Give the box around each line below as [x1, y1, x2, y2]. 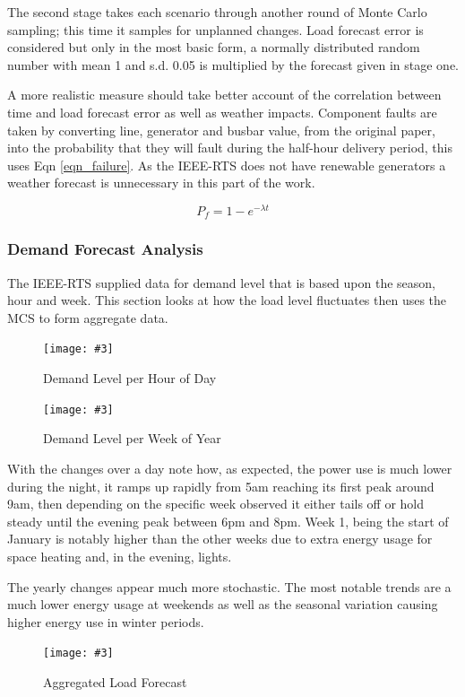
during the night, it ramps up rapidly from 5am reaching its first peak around [7, 476, 435, 495]
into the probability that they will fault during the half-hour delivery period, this [7, 138, 452, 157]
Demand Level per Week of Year [43, 429, 221, 448]
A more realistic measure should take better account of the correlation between [7, 85, 442, 104]
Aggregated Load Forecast [43, 672, 187, 691]
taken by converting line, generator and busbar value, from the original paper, [7, 120, 435, 139]
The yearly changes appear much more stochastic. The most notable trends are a [7, 577, 452, 596]
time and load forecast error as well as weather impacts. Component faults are [7, 102, 437, 121]
